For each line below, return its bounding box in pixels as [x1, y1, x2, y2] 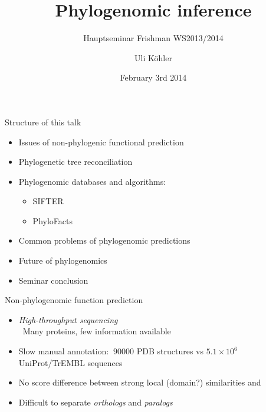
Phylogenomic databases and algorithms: [18, 175, 166, 187]
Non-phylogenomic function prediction [5, 294, 143, 306]
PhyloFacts [32, 214, 73, 227]
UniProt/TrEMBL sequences [18, 356, 123, 368]
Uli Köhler [134, 51, 172, 64]
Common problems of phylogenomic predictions [18, 234, 191, 247]
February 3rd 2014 [120, 71, 187, 84]
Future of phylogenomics [18, 254, 107, 267]
